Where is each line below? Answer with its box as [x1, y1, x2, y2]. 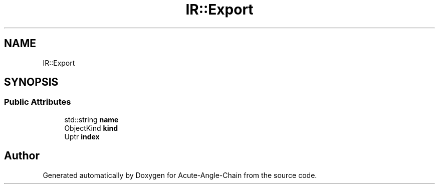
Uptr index [64, 132, 100, 141]
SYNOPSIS [4, 76, 59, 89]
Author [4, 149, 40, 162]
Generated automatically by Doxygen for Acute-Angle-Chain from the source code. [43, 170, 317, 179]
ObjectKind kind [64, 123, 118, 132]
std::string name [64, 115, 119, 124]
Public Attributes [4, 97, 71, 107]
